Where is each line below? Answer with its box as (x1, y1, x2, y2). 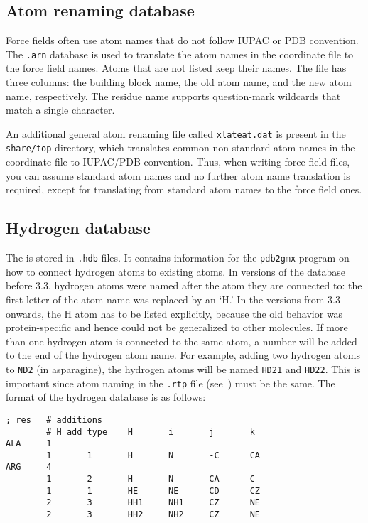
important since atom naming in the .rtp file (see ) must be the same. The (6, 375, 335, 390)
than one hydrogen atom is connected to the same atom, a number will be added (6, 333, 357, 348)
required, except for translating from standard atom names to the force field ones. (6, 182, 362, 197)
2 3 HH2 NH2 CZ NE (46, 509, 260, 520)
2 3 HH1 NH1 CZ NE (46, 497, 260, 508)
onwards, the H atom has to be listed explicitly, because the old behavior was (6, 306, 343, 320)
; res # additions (6, 414, 103, 425)
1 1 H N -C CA (46, 450, 260, 460)
